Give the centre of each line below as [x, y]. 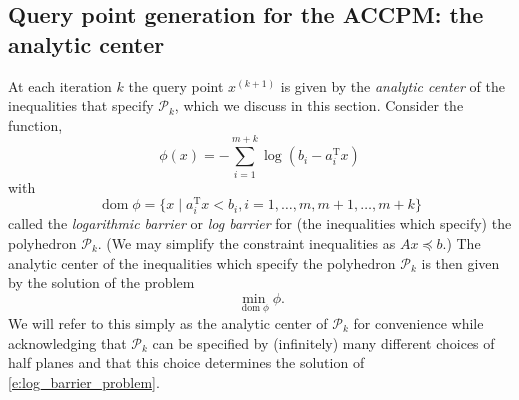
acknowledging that [67, 342]
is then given [460, 262]
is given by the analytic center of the [393, 85]
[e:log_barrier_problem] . [84, 381]
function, [35, 124]
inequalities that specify [81, 105]
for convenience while [418, 322]
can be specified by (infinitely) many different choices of [323, 342]
